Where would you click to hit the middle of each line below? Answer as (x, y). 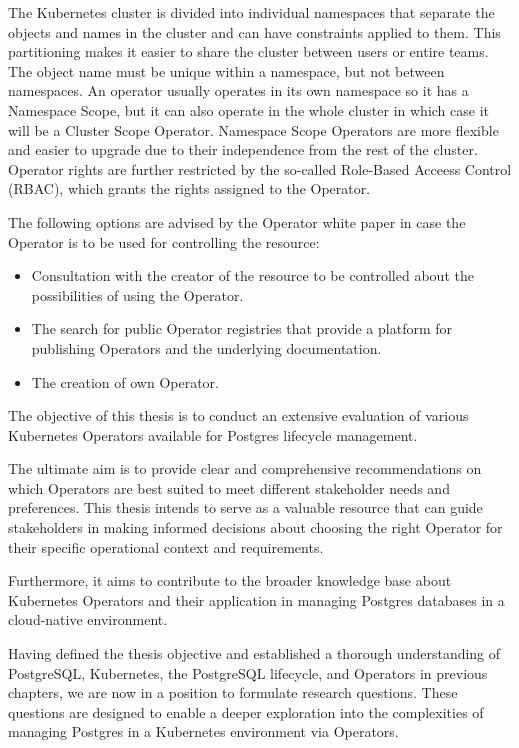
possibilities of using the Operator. (137, 294)
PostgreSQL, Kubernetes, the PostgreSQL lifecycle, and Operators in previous (248, 672)
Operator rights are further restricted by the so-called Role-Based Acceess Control (260, 168)
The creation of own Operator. (125, 381)
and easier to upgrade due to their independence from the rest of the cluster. (243, 149)
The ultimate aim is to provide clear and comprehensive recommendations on (245, 468)
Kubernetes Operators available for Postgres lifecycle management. (213, 434)
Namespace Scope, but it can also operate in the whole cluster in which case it (248, 109)
